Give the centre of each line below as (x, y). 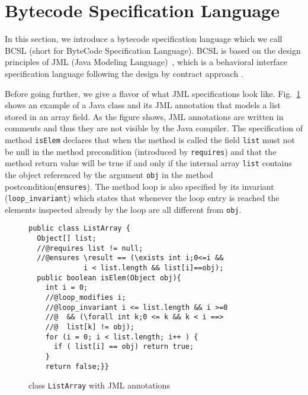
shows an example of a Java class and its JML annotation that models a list (143, 105)
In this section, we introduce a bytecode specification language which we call (144, 39)
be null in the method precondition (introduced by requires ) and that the (141, 151)
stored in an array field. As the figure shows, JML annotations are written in (144, 116)
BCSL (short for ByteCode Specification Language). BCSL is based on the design (153, 50)
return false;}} (77, 366)
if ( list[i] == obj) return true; (124, 347)
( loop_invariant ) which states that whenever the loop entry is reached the (142, 198)
